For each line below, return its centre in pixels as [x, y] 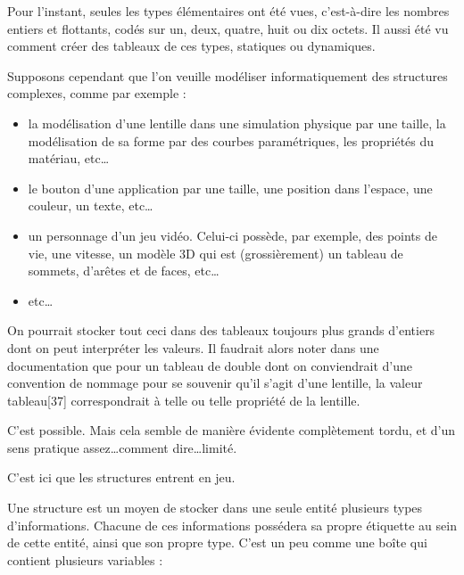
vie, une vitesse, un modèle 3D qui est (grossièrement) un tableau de [215, 253]
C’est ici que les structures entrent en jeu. [121, 477]
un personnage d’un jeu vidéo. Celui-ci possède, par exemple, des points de [232, 235]
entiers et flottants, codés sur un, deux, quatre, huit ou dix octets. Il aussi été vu [228, 28]
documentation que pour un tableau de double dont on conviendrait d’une [210, 365]
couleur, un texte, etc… [91, 205]
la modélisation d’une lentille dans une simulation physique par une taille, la [237, 123]
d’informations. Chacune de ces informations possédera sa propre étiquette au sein [232, 525]
